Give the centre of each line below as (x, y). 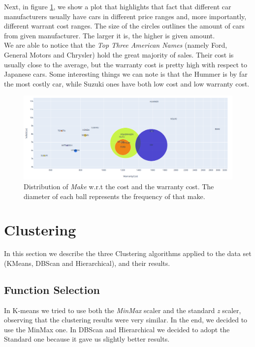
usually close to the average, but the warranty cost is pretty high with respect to (126, 64)
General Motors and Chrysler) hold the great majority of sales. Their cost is (119, 54)
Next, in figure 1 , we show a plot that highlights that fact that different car (118, 6)
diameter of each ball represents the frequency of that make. (114, 196)
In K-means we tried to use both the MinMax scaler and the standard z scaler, (123, 310)
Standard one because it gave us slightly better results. (87, 339)
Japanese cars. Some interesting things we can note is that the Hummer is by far (126, 74)
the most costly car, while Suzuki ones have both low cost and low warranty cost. (127, 83)
